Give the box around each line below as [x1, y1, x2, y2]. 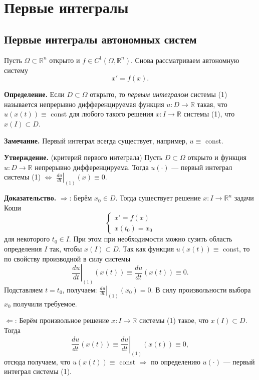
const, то [223, 243, 250, 253]
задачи [234, 192, 254, 203]
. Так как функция [118, 243, 174, 253]
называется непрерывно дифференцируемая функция [4, 98, 164, 109]
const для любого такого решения [51, 108, 154, 119]
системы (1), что [183, 108, 235, 119]
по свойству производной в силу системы [4, 253, 131, 263]
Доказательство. [4, 192, 57, 203]
